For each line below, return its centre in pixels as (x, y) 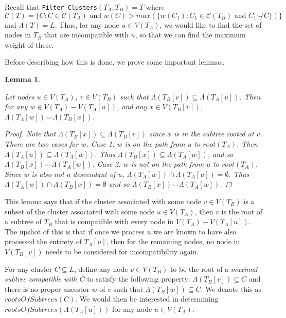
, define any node (101, 269)
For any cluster (29, 269)
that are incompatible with (86, 35)
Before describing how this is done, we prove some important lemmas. (115, 62)
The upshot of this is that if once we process (75, 231)
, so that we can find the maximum (190, 35)
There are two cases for (42, 144)
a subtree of (23, 221)
